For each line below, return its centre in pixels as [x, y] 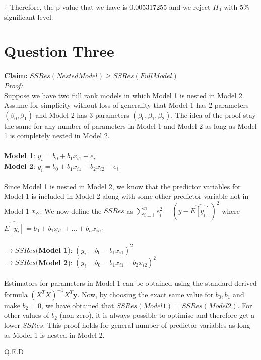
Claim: [16, 75]
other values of [27, 315]
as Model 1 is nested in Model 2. [54, 335]
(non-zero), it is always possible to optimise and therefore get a [157, 315]
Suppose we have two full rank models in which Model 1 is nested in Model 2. [124, 95]
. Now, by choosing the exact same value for [145, 294]
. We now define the [71, 211]
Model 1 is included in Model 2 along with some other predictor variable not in [126, 196]
